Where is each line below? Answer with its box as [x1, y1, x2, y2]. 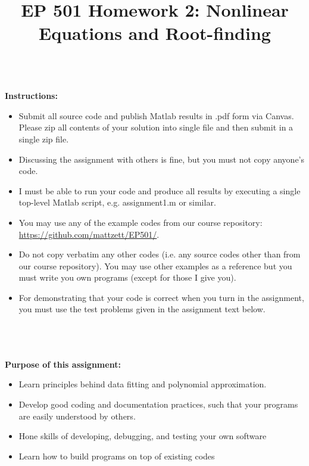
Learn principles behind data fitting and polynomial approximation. [18, 378, 267, 390]
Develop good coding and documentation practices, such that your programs [18, 398, 298, 411]
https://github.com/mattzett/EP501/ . [18, 228, 160, 240]
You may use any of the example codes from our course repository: [18, 216, 263, 228]
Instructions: [5, 89, 58, 102]
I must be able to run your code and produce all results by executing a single [18, 184, 301, 197]
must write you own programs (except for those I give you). [18, 271, 236, 284]
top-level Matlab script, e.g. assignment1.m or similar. [18, 196, 216, 209]
